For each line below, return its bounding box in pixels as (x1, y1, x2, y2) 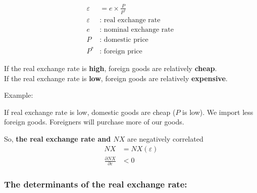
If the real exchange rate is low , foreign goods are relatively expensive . (4, 73, 228, 83)
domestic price (104, 36, 148, 43)
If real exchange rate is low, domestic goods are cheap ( (4, 106, 176, 117)
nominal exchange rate (104, 26, 174, 34)
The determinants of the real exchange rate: (4, 178, 187, 190)
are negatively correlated (127, 134, 203, 144)
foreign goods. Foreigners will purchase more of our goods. (4, 116, 184, 127)
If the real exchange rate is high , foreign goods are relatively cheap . (4, 63, 217, 74)
